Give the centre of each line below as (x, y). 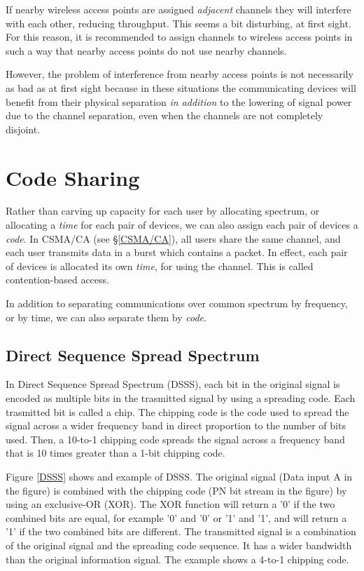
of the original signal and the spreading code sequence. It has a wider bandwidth (179, 545)
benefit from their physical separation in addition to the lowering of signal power (179, 101)
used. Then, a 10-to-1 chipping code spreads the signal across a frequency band (175, 439)
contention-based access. (57, 280)
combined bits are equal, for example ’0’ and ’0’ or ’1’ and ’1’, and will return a (176, 517)
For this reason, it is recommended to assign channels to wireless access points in (179, 37)
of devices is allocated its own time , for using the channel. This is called (160, 266)
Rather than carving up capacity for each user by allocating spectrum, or (163, 211)
